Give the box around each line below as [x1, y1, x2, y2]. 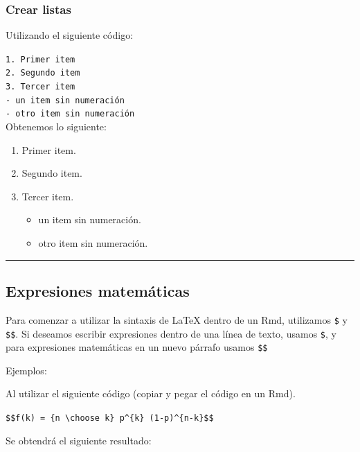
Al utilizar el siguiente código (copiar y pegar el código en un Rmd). [6, 386, 296, 401]
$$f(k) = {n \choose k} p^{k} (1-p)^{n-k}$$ [6, 413, 214, 424]
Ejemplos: [6, 363, 47, 377]
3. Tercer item [6, 82, 75, 92]
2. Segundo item [6, 68, 80, 78]
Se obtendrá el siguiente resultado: [6, 433, 152, 447]
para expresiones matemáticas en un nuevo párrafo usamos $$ [6, 340, 268, 354]
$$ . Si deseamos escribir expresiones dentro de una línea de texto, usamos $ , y [6, 326, 336, 340]
